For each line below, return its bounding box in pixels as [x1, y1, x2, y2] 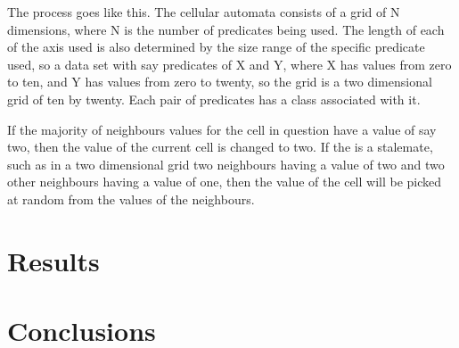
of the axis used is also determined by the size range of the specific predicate [7, 37, 425, 56]
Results [7, 242, 100, 278]
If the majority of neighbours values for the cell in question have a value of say [7, 120, 437, 138]
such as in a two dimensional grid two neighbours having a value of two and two [7, 154, 445, 173]
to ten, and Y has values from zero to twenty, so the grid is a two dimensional [7, 72, 432, 91]
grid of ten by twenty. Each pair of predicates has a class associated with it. [7, 89, 421, 108]
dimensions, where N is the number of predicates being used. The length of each [7, 20, 445, 38]
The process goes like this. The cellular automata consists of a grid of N [7, 3, 400, 21]
